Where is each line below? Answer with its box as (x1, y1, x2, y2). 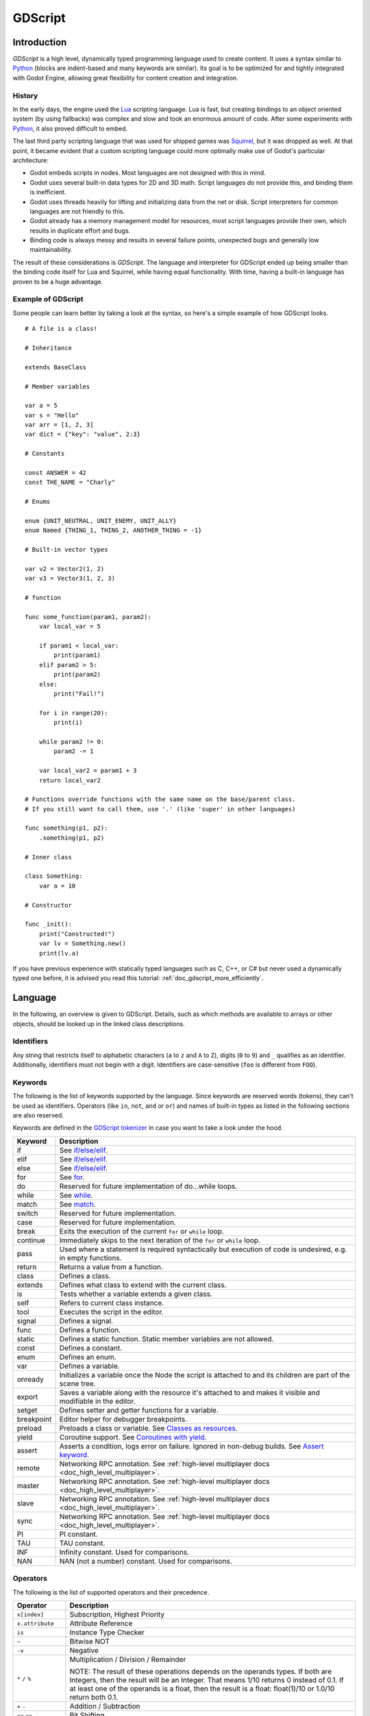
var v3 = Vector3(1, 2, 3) (25, 575, 116, 583)
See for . (59, 1172, 85, 1182)
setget (16, 1405, 38, 1415)
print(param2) (53, 671, 101, 679)
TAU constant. (59, 1538, 106, 1548)
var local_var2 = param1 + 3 (38, 767, 137, 775)
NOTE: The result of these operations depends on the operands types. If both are (69, 1667, 332, 1676)
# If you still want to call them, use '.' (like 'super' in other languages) (25, 805, 296, 813)
